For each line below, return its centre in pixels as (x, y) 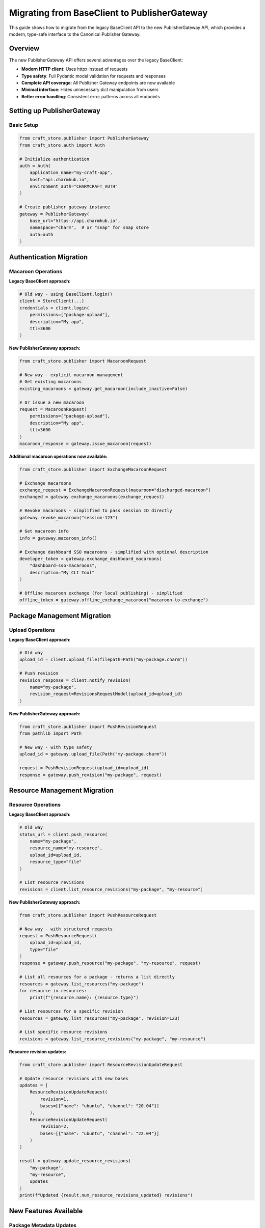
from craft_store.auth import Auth (62, 145)
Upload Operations (32, 630)
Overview (24, 48)
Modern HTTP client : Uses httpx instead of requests (74, 69)
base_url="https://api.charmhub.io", (75, 221)
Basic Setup (24, 125)
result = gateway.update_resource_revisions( (75, 1161)
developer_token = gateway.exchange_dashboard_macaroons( (91, 559)
